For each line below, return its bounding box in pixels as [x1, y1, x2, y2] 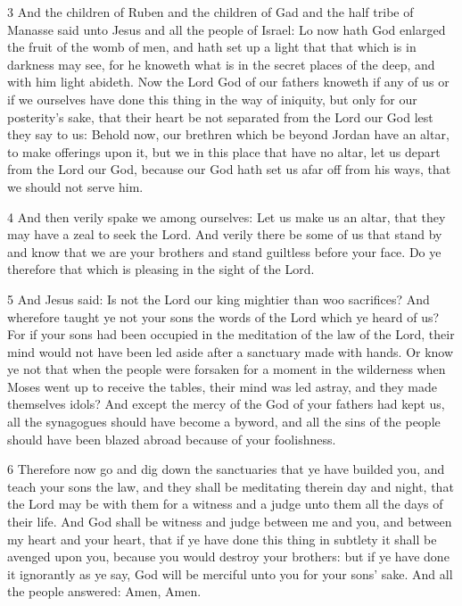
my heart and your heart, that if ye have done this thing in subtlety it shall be [7, 529, 437, 548]
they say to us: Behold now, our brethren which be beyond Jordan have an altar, [7, 125, 450, 144]
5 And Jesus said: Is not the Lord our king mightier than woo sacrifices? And [7, 289, 430, 308]
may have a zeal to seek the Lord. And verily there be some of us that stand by [7, 225, 442, 244]
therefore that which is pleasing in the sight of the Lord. [7, 260, 315, 278]
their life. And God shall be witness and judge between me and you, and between [7, 512, 452, 531]
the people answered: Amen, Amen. [7, 582, 202, 601]
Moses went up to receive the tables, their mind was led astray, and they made [7, 377, 437, 395]
